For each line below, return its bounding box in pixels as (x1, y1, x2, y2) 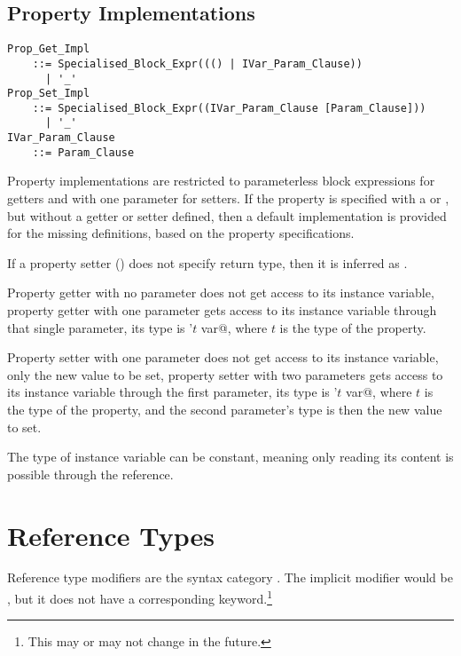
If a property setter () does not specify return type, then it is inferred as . (7, 253, 408, 272)
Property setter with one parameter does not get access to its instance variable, (7, 348, 439, 367)
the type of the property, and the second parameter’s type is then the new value (7, 399, 442, 418)
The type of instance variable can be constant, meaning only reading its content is (7, 447, 454, 466)
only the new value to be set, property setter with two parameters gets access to (7, 365, 443, 383)
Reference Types (7, 517, 215, 553)
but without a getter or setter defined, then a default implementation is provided (7, 206, 447, 225)
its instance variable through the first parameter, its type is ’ (7, 383, 338, 401)
